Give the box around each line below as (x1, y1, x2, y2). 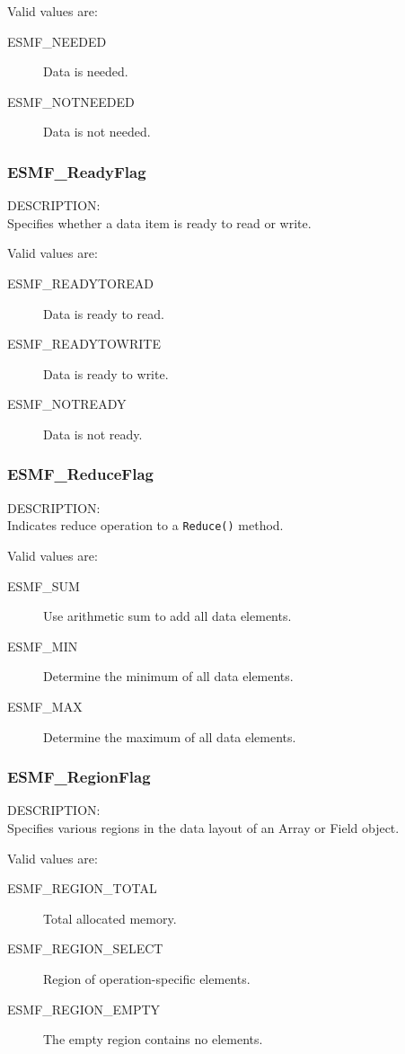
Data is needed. (43, 62, 128, 81)
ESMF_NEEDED (7, 31, 107, 50)
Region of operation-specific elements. (43, 969, 251, 988)
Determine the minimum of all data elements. (43, 667, 294, 686)
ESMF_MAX (7, 696, 83, 715)
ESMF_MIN (7, 636, 78, 655)
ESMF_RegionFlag (7, 766, 151, 788)
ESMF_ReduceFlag (7, 463, 154, 485)
